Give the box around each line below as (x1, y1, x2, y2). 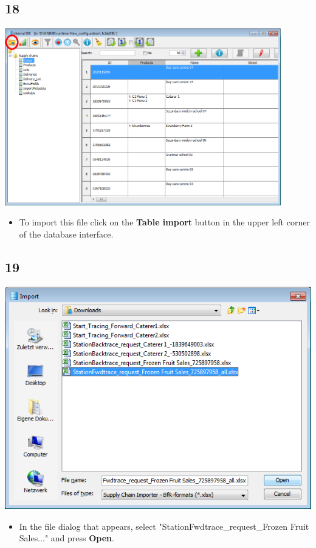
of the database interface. (19, 227, 114, 240)
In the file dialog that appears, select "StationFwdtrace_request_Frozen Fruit (19, 519, 309, 532)
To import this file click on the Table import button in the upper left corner (19, 216, 310, 228)
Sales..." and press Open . (19, 532, 114, 544)
